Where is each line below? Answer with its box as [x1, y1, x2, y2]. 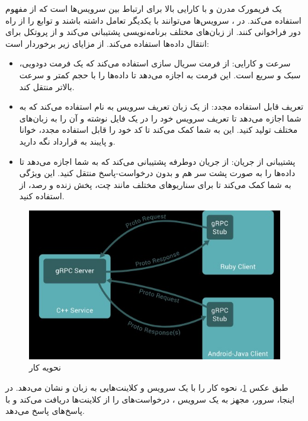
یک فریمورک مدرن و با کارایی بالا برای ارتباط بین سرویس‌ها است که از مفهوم [5, 2, 282, 14]
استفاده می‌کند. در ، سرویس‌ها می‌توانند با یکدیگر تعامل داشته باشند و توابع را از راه [5, 14, 301, 26]
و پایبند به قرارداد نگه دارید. [19, 135, 115, 147]
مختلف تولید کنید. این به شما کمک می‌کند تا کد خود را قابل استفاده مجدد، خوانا [19, 123, 298, 136]
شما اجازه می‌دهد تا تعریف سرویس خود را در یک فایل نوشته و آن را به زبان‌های [19, 111, 301, 124]
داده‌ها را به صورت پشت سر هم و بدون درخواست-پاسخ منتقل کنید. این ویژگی [19, 167, 296, 179]
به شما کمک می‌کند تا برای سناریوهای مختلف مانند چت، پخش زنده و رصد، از [19, 178, 291, 190]
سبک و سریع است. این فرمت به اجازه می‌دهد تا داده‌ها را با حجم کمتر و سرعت [19, 68, 301, 81]
